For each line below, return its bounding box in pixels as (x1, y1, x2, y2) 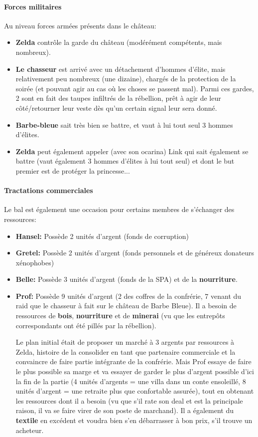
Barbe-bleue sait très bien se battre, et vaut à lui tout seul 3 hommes (15, 119, 233, 130)
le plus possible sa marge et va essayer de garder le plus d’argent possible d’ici (15, 366, 254, 377)
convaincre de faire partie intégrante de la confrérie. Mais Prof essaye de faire (15, 356, 252, 367)
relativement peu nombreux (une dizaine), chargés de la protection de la (15, 73, 236, 84)
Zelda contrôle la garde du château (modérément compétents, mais (15, 37, 222, 47)
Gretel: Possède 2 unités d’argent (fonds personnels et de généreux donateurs (15, 247, 255, 258)
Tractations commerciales (4, 185, 93, 196)
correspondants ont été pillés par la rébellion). (15, 320, 156, 330)
